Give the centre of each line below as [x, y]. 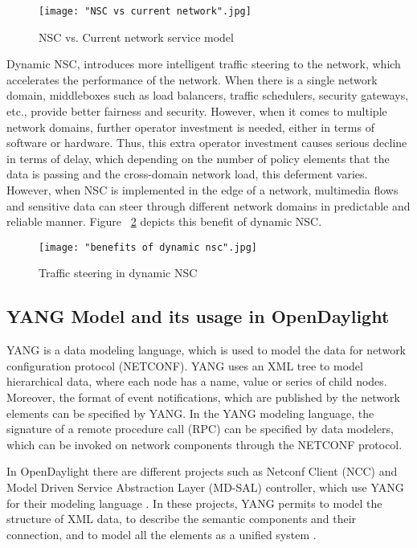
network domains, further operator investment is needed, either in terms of [190, 127]
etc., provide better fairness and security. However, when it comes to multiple [197, 111]
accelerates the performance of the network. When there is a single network [192, 79]
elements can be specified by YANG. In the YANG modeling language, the [190, 413]
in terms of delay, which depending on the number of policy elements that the [198, 158]
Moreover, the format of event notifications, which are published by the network [203, 397]
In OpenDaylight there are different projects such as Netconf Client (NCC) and [202, 471]
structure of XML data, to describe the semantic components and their [182, 519]
